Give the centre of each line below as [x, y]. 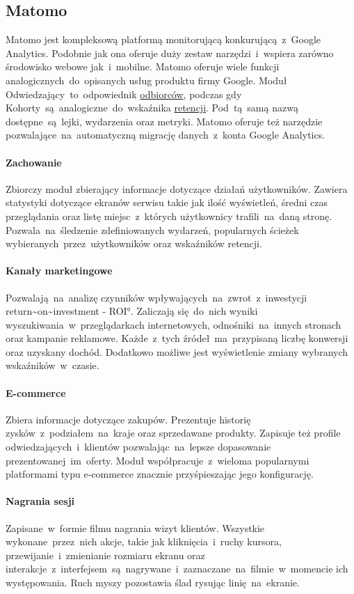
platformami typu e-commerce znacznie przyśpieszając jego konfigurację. [160, 474]
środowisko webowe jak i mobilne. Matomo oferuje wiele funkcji [143, 67]
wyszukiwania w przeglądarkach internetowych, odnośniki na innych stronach [174, 324]
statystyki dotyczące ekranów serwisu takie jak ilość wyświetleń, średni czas [167, 202]
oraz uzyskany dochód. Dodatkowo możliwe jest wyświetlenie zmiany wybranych [177, 351]
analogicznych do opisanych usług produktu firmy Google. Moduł [146, 80]
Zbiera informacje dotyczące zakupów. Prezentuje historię [128, 419]
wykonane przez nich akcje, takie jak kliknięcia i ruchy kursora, [144, 541]
